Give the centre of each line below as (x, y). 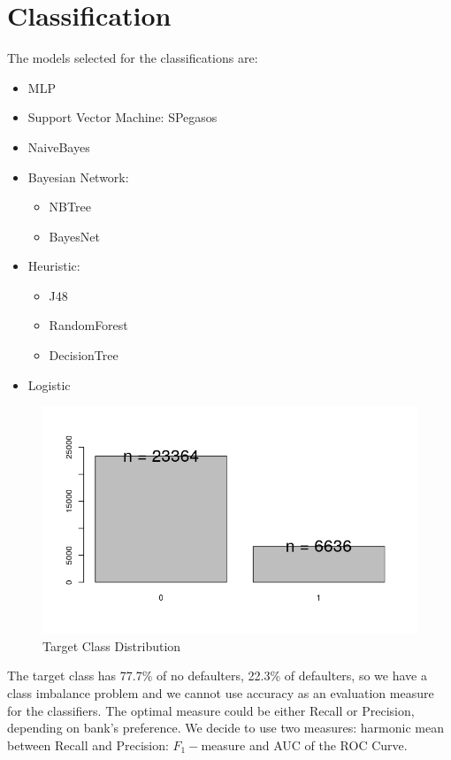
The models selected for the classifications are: (133, 58)
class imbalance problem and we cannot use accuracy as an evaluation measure (221, 693)
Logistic (49, 384)
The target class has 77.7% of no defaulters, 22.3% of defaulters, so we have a (217, 676)
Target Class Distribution (112, 645)
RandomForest (88, 325)
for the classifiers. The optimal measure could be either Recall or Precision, (211, 710)
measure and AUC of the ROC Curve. (304, 745)
